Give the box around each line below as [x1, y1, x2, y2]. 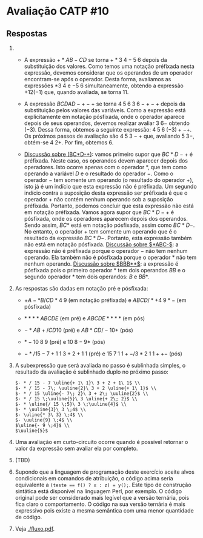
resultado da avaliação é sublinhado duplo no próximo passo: [15, 368, 168, 375]
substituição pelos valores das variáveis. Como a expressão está [24, 107, 186, 113]
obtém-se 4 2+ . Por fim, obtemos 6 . [24, 139, 114, 146]
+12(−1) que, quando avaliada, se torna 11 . [24, 89, 129, 95]
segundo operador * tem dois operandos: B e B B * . [24, 273, 150, 280]
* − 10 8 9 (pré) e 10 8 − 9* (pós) [24, 338, 105, 345]
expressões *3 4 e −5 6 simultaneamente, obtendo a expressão [24, 82, 184, 89]
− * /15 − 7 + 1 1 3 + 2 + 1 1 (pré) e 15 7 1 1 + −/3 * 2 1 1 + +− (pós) [24, 350, 183, 357]
